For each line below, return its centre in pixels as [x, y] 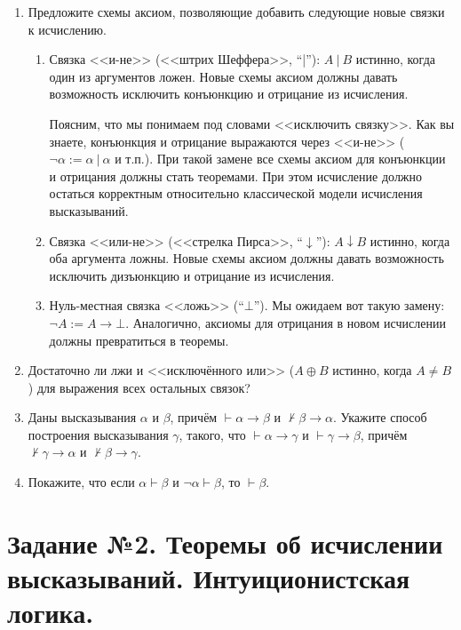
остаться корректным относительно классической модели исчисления [236, 193]
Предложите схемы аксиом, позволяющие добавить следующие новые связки [236, 12]
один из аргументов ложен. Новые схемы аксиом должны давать [223, 76]
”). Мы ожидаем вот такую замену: [349, 305]
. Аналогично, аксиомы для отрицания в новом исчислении [286, 322]
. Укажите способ [380, 417]
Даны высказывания [82, 417]
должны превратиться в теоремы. [139, 340]
